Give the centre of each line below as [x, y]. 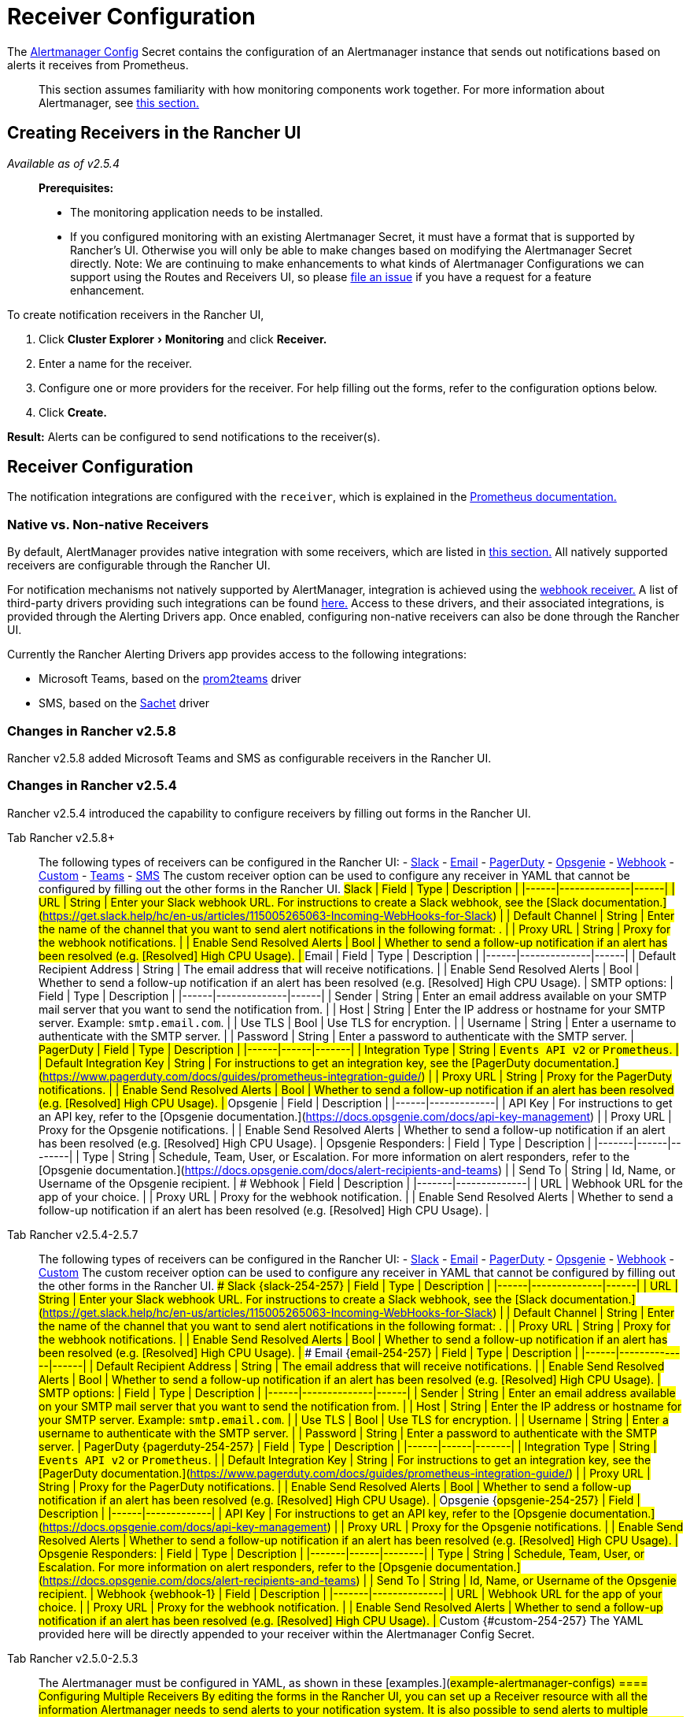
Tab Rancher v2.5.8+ [61, 837]
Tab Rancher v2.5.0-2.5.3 [73, 1658]
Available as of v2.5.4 [63, 163]
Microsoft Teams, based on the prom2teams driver [170, 679]
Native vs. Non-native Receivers [108, 524]
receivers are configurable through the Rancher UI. [139, 566]
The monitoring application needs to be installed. [197, 212]
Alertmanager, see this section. [119, 102]
